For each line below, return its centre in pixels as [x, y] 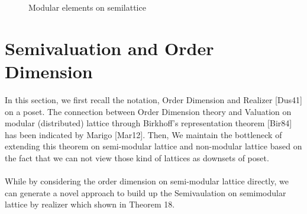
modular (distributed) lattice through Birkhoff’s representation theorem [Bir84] [148, 123]
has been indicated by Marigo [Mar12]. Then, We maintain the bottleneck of [143, 134]
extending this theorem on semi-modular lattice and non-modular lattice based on [153, 146]
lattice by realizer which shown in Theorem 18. [90, 204]
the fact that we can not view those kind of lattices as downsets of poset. [137, 157]
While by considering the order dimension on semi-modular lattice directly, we [147, 181]
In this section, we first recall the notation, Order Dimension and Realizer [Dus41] [153, 99]
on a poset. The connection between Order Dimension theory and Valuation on [148, 111]
